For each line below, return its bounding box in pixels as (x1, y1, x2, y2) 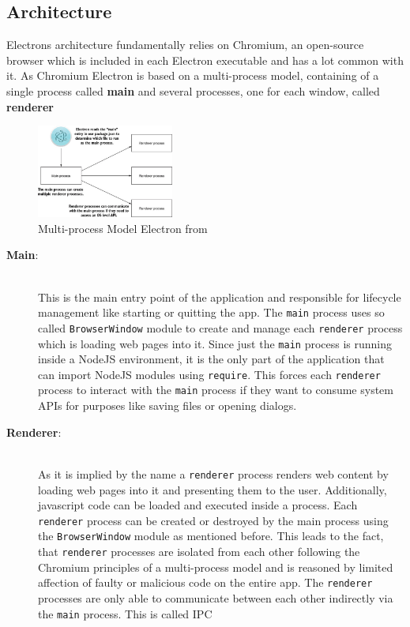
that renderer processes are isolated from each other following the (38, 543, 360, 560)
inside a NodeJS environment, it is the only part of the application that (38, 351, 385, 367)
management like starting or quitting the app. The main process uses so (38, 304, 385, 321)
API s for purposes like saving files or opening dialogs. (38, 397, 297, 414)
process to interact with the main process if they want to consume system (38, 381, 393, 398)
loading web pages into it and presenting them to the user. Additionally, (38, 481, 387, 497)
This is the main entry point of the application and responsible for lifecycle (38, 288, 401, 305)
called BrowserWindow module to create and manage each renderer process (38, 319, 403, 336)
